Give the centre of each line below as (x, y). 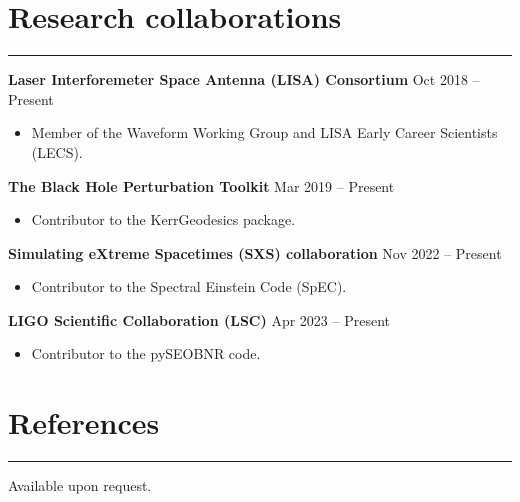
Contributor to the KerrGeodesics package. (163, 219)
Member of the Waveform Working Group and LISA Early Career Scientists (264, 132)
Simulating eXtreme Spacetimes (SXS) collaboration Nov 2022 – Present (255, 252)
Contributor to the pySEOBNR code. (146, 353)
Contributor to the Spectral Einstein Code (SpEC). (189, 286)
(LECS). (57, 151)
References (84, 422)
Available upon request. (80, 485)
